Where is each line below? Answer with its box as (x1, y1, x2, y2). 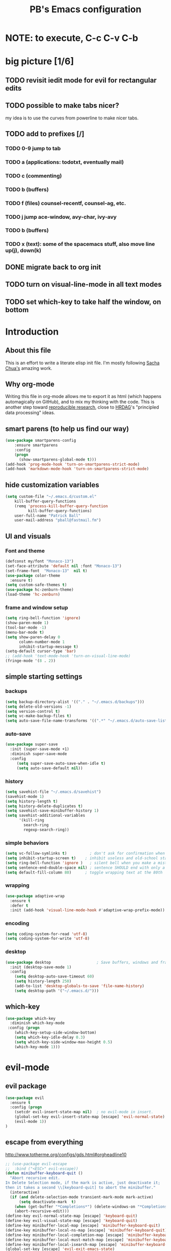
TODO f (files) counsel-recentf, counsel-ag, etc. (5, 199, 126, 207)
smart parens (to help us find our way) (5, 424, 129, 433)
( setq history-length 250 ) (14, 979, 72, 984)
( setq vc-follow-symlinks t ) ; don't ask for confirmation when (5, 851, 165, 856)
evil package (5, 1082, 47, 1090)
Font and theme (5, 547, 45, 554)
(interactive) (10, 1190, 40, 1195)
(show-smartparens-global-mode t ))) (18, 457, 97, 462)
